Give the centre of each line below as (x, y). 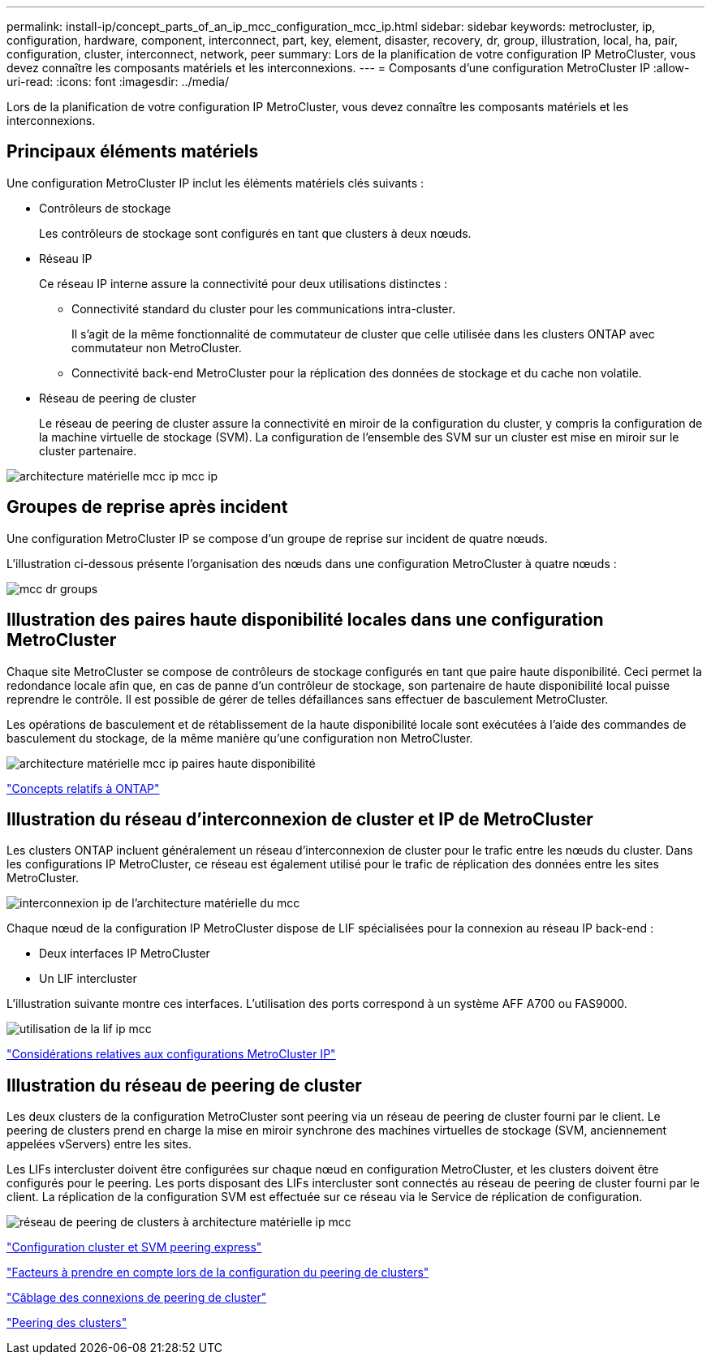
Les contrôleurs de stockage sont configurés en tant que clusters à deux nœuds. (255, 233)
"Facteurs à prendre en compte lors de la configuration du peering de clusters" (218, 1273)
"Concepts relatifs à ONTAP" (83, 788)
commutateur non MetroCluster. (157, 347)
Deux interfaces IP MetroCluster (125, 954)
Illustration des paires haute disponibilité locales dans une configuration (305, 620)
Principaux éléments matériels (133, 152)
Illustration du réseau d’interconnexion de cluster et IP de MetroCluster (300, 819)
